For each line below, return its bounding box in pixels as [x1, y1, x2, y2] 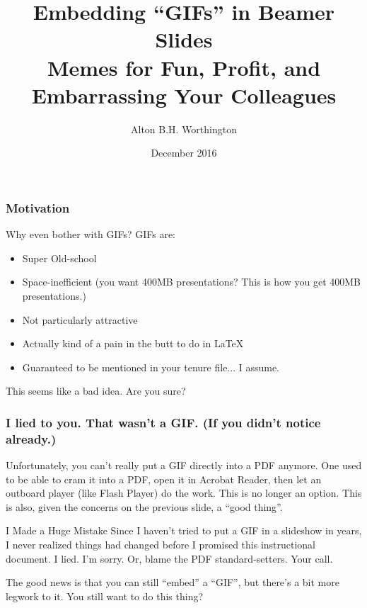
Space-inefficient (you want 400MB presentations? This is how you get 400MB [22, 274, 361, 289]
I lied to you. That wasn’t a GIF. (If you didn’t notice [6, 413, 321, 431]
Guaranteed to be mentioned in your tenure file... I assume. [22, 359, 279, 374]
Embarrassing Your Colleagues [31, 80, 337, 109]
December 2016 [151, 145, 217, 160]
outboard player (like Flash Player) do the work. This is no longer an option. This [6, 485, 362, 500]
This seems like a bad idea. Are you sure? [6, 383, 186, 398]
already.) [6, 429, 57, 447]
